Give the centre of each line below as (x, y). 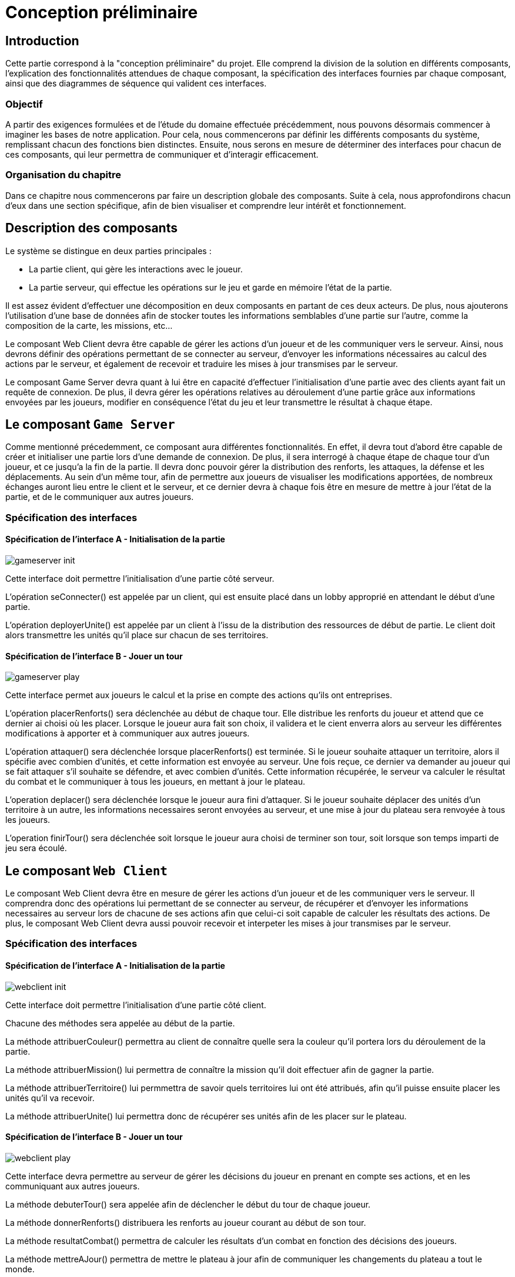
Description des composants (91, 228)
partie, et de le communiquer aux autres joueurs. (100, 497)
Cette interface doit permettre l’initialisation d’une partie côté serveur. (140, 578)
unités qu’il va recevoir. (50, 1098)
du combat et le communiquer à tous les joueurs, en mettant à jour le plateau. (155, 782)
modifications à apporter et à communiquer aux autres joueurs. (128, 733)
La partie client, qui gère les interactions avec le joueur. (136, 269)
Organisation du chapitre (63, 175)
